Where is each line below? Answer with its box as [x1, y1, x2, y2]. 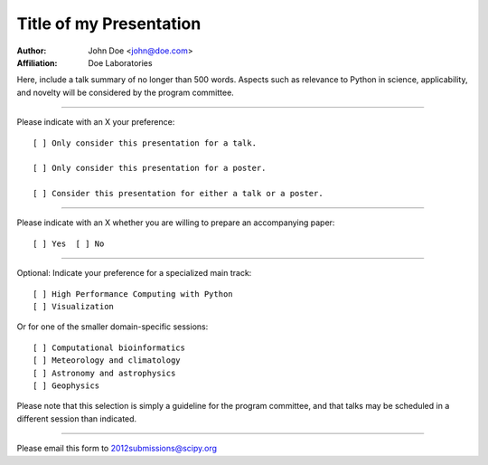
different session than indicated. [16, 413, 137, 424]
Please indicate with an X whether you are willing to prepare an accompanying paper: [16, 217, 335, 228]
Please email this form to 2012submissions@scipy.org [16, 443, 217, 454]
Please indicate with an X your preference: [16, 117, 175, 128]
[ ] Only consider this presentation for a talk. [33, 138, 258, 148]
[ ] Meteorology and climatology [33, 356, 181, 365]
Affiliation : [16, 57, 58, 68]
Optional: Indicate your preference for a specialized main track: [16, 268, 252, 279]
